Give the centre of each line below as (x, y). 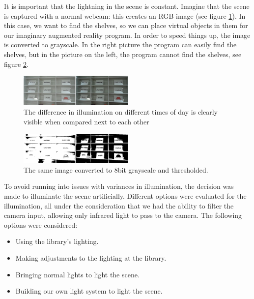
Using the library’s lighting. (57, 241)
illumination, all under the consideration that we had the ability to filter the (119, 205)
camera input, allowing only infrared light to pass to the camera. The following (123, 215)
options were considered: (41, 224)
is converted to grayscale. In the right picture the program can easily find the (120, 45)
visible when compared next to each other (86, 121)
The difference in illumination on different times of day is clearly (121, 112)
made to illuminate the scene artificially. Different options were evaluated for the (125, 195)
